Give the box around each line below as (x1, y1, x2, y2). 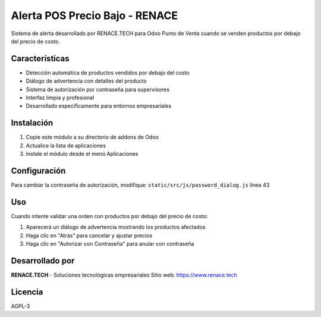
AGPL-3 (11, 302, 30, 309)
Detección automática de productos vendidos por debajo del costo (26, 69, 190, 76)
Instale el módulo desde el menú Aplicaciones (26, 150, 139, 158)
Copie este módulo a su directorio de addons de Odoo (26, 134, 159, 141)
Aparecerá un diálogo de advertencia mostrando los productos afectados (26, 224, 206, 231)
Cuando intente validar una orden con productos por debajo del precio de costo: (11, 212, 208, 219)
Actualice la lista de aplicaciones (26, 142, 106, 149)
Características (11, 54, 70, 64)
